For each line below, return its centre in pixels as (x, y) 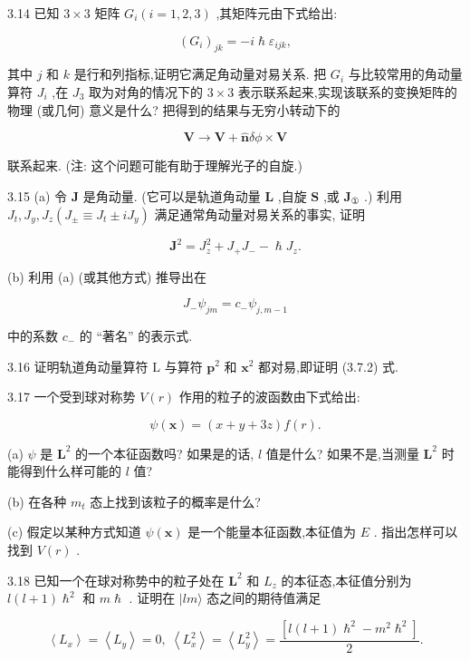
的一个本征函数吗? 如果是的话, (165, 453)
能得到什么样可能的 (64, 471)
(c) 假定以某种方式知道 (74, 532)
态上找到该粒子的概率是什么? (175, 501)
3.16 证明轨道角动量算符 (78, 366)
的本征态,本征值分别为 (346, 580)
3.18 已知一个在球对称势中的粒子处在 (116, 580)
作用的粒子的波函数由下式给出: (269, 397)
